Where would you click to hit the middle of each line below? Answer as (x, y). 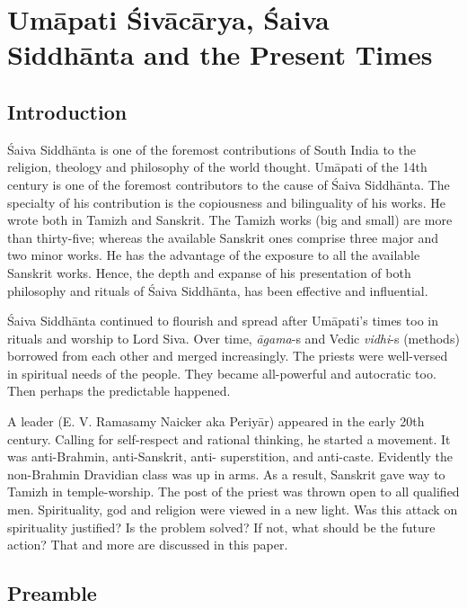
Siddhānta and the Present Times (220, 54)
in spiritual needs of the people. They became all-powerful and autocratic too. (222, 373)
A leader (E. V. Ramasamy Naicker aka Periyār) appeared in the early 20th (216, 421)
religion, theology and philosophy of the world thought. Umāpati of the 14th (217, 167)
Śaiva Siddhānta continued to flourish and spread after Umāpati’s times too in (223, 321)
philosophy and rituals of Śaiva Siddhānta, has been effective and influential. (218, 290)
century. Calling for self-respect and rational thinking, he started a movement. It (229, 438)
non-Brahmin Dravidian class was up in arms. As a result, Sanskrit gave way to (226, 474)
